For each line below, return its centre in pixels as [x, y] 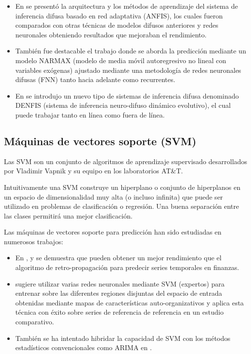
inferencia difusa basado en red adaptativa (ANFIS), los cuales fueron [119, 15]
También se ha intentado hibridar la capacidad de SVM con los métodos [123, 338]
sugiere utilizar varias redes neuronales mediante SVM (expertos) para [120, 283]
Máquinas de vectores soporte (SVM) [100, 141]
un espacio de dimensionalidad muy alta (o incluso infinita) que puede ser [114, 196]
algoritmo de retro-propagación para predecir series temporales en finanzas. [127, 267]
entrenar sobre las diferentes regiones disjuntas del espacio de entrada [119, 293]
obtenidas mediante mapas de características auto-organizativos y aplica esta [130, 302]
